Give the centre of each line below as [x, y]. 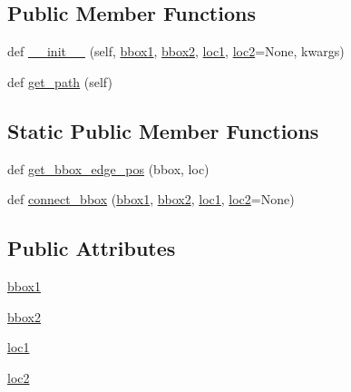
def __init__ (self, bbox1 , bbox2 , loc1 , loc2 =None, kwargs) [176, 51]
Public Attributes [92, 248]
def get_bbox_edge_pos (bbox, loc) [108, 168]
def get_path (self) [60, 81]
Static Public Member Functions [163, 130]
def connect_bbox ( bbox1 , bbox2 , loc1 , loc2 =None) [151, 199]
